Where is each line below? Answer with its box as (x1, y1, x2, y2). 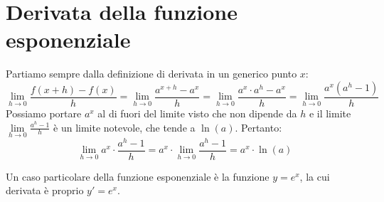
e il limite (309, 105, 351, 120)
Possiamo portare (6, 105, 82, 120)
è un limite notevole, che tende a (53, 119, 196, 134)
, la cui (299, 169, 330, 184)
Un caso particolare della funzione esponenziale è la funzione (6, 169, 270, 184)
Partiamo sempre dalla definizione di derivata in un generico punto (6, 66, 297, 81)
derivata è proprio (6, 183, 84, 198)
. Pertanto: (235, 119, 282, 134)
